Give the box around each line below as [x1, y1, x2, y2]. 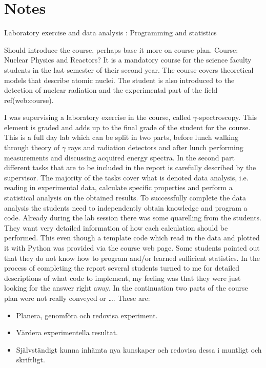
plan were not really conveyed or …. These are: [4, 292, 150, 303]
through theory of [4, 142, 60, 153]
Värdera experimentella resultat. [16, 327, 118, 338]
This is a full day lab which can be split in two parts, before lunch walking [4, 132, 238, 142]
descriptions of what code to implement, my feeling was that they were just [4, 272, 241, 283]
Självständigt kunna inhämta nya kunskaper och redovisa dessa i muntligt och [16, 344, 262, 355]
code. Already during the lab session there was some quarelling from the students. [4, 212, 261, 223]
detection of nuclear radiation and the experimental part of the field [4, 85, 218, 95]
